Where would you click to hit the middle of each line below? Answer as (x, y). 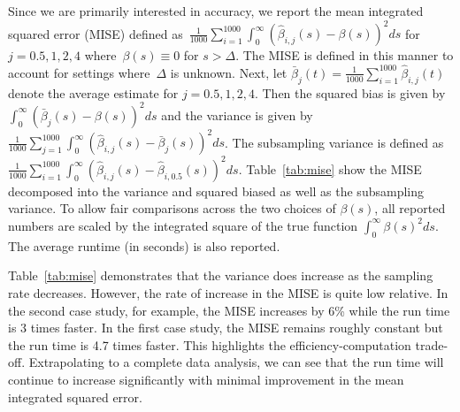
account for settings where (79, 72)
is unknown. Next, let (229, 72)
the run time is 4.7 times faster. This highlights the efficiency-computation (210, 344)
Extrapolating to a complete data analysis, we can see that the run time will (236, 362)
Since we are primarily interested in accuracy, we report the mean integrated (216, 11)
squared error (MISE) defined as (96, 33)
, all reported (410, 208)
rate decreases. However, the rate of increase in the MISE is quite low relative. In (228, 292)
